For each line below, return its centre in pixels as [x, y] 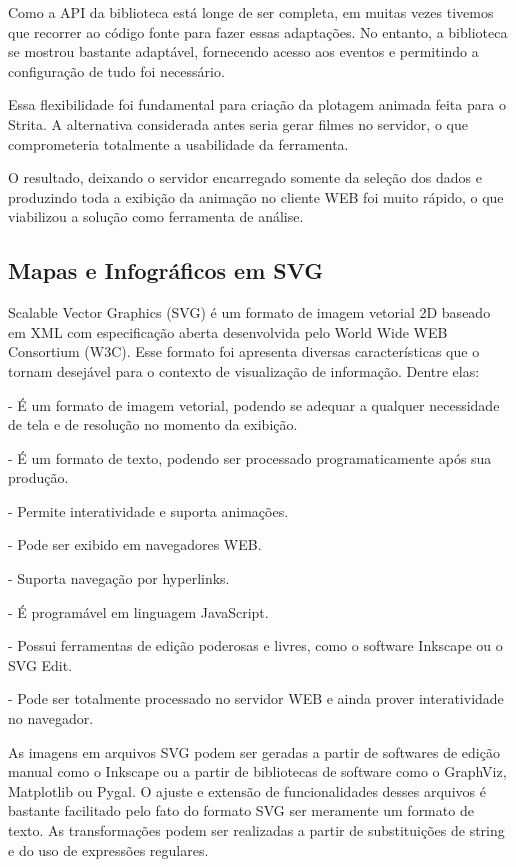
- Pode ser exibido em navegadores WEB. [135, 544]
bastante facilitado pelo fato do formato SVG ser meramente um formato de [241, 810]
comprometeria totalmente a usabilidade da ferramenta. [178, 143]
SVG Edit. [40, 664]
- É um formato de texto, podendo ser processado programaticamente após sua [250, 457]
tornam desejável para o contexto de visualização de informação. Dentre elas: [244, 370]
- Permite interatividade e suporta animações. [148, 510]
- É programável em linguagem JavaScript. [138, 611]
